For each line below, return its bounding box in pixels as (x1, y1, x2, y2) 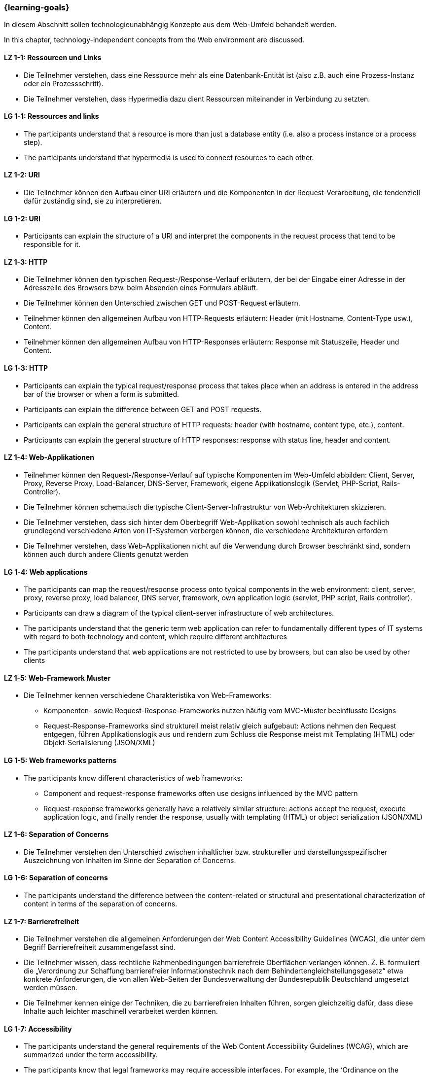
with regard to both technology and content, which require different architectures (24, 632, 287, 641)
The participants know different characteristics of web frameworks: (24, 773, 243, 782)
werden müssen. (24, 983, 78, 992)
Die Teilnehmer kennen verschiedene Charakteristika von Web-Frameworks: (24, 691, 271, 700)
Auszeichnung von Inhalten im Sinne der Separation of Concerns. (24, 856, 236, 865)
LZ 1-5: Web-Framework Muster (4, 673, 111, 682)
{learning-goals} (4, 2, 70, 12)
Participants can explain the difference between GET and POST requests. (24, 405, 262, 414)
